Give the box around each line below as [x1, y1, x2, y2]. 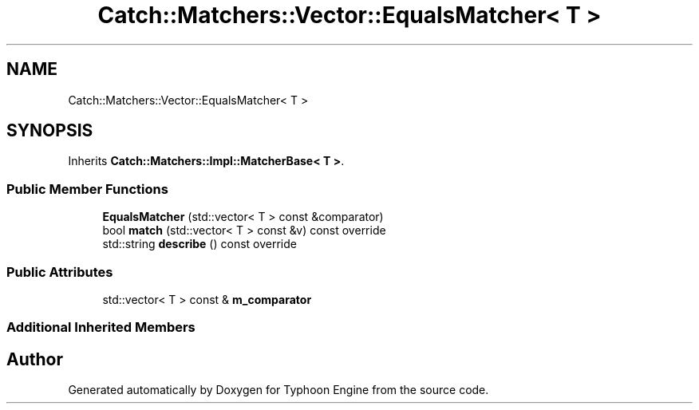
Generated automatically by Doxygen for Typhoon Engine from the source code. [68, 383, 489, 397]
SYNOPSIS [6, 120, 93, 141]
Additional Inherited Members [6, 319, 195, 336]
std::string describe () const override [102, 237, 297, 251]
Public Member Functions [6, 180, 168, 197]
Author [6, 349, 63, 369]
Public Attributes [6, 263, 113, 280]
